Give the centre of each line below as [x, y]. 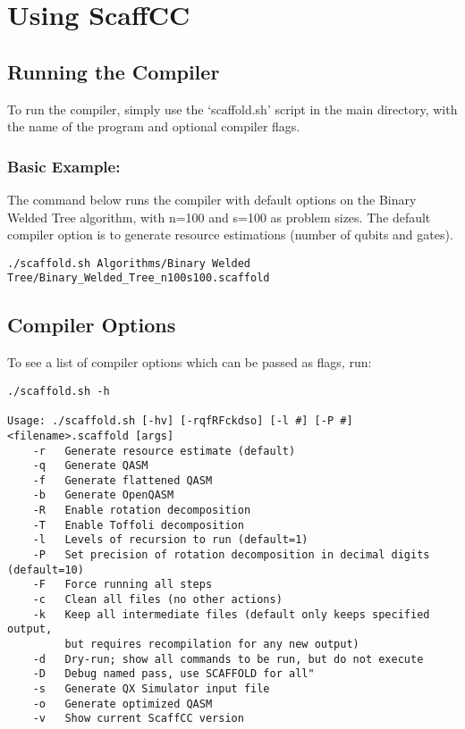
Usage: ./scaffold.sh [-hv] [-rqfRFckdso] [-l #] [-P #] [180, 421]
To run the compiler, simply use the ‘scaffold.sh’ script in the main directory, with [232, 109]
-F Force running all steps [123, 585]
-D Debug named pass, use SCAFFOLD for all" [173, 674]
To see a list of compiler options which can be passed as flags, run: [190, 362]
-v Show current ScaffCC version [138, 719]
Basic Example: [64, 166]
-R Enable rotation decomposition [142, 511]
